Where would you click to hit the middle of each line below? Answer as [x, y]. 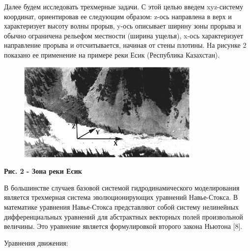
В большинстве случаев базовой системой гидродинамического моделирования [122, 187]
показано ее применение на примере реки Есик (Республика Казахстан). [112, 54]
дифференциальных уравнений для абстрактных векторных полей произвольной [124, 216]
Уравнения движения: [36, 242]
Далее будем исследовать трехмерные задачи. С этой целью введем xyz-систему [124, 6]
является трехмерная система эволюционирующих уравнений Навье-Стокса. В [121, 197]
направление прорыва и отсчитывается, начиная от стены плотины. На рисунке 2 [125, 45]
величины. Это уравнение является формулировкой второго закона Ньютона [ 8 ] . [123, 226]
